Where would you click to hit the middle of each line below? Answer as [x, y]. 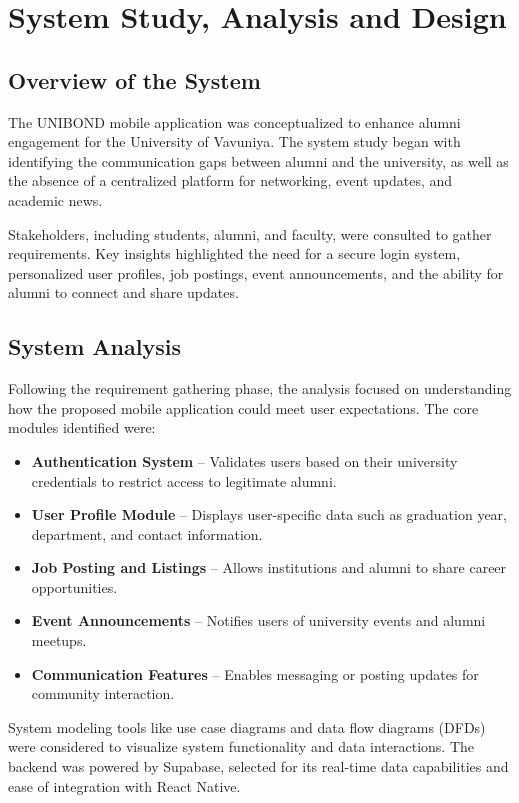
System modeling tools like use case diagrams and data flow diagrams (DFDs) [247, 726]
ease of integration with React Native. [124, 785]
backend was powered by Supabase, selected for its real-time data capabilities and [258, 766]
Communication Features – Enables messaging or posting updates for [255, 673]
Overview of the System [134, 79]
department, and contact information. [147, 533]
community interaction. [103, 693]
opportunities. [74, 586]
